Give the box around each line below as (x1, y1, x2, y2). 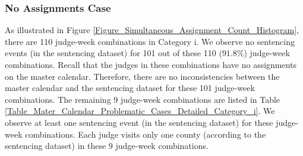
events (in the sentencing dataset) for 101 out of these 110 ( (5, 47, 222, 59)
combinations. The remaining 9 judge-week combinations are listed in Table (5, 93, 280, 105)
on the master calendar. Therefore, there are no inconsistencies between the (5, 70, 280, 82)
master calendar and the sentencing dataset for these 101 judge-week (5, 82, 255, 94)
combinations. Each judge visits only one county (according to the (25, 128, 266, 140)
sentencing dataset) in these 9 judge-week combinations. (5, 139, 209, 152)
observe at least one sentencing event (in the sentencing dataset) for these (5, 116, 273, 128)
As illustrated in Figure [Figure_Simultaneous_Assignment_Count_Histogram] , (5, 24, 299, 36)
